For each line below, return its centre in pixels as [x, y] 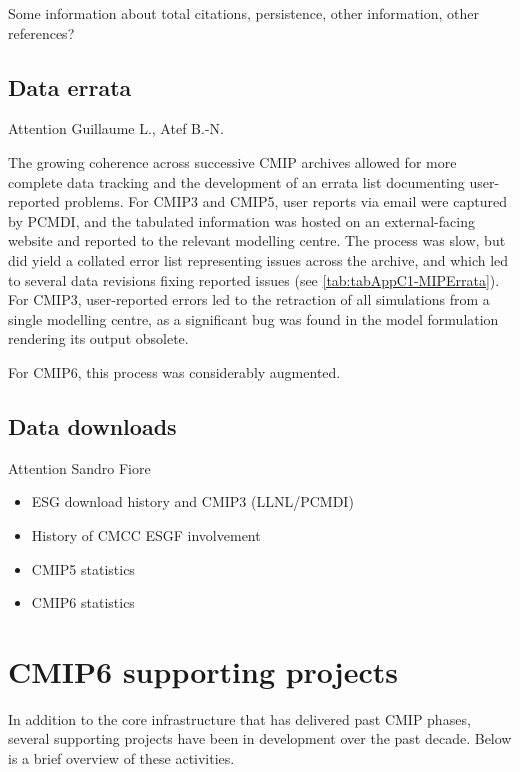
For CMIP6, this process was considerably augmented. [174, 371]
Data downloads [92, 425]
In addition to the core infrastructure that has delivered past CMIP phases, [239, 718]
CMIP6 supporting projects [203, 670]
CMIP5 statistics [83, 568]
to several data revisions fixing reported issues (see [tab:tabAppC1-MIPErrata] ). [254, 279]
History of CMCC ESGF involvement [146, 534]
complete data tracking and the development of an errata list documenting [236, 181]
